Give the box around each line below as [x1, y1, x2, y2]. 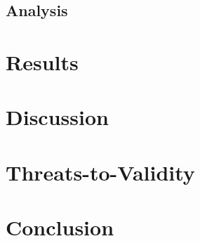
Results [6, 47, 79, 76]
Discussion [6, 103, 109, 131]
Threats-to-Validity [6, 157, 195, 186]
